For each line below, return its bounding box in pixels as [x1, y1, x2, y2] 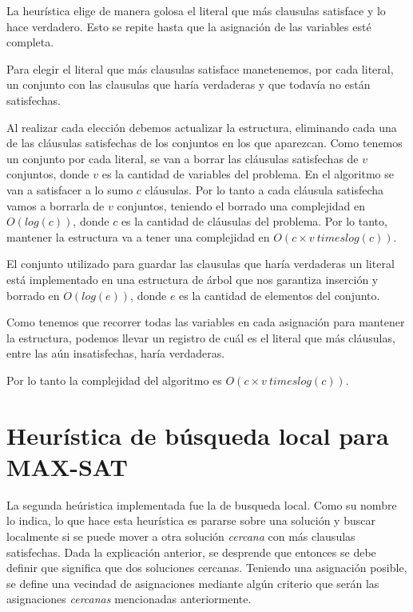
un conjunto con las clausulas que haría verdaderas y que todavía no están [6, 76, 371, 93]
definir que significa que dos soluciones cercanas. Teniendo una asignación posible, [6, 559, 407, 576]
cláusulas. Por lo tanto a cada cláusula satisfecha [145, 181, 384, 198]
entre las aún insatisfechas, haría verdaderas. [6, 345, 225, 362]
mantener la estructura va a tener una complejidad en [6, 228, 270, 245]
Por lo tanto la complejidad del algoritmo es [6, 371, 222, 388]
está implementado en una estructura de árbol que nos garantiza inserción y [6, 270, 379, 287]
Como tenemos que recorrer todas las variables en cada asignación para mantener [6, 314, 405, 330]
